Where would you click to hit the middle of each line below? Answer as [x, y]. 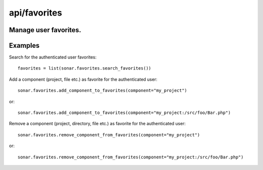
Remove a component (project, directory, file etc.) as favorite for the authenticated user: [97, 124]
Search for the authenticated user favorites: [53, 57]
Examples [24, 46]
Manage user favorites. [45, 30]
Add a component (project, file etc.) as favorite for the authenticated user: [83, 79]
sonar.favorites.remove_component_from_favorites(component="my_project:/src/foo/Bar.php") [131, 157]
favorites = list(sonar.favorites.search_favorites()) [85, 68]
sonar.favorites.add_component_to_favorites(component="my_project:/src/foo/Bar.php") [124, 113]
